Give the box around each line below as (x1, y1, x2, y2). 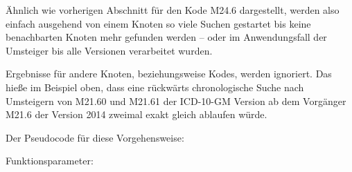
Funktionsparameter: (6, 153, 94, 168)
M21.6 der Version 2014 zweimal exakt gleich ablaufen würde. (6, 107, 267, 122)
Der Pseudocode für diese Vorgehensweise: (6, 130, 184, 144)
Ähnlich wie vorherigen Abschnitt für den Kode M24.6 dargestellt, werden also (6, 3, 340, 17)
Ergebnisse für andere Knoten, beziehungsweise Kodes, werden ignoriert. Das (6, 66, 332, 81)
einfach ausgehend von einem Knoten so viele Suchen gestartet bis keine (6, 16, 311, 30)
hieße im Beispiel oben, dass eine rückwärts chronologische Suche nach (6, 79, 304, 94)
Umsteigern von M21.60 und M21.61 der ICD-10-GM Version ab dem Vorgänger (6, 93, 346, 108)
